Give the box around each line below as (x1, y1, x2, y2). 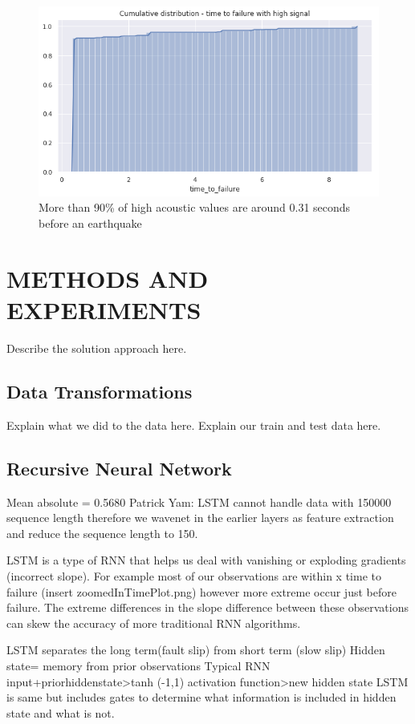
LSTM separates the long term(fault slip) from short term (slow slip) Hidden (6, 641, 385, 658)
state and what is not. (6, 704, 115, 721)
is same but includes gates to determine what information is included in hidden (6, 689, 397, 706)
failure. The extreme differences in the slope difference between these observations (6, 599, 409, 616)
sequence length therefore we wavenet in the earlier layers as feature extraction (6, 509, 394, 526)
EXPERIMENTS (6, 293, 201, 326)
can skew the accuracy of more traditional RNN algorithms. (6, 614, 301, 631)
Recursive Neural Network (6, 455, 232, 480)
